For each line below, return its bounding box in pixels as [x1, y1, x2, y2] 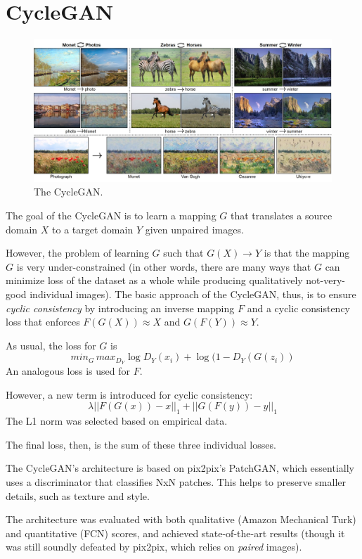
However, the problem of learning [6, 245, 149, 260]
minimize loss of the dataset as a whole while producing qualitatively [6, 273, 303, 288]
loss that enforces [6, 314, 80, 329]
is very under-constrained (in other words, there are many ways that [16, 259, 311, 274]
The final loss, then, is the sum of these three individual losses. [6, 437, 276, 451]
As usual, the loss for [6, 338, 96, 352]
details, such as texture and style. [6, 488, 150, 503]
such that [163, 245, 204, 260]
